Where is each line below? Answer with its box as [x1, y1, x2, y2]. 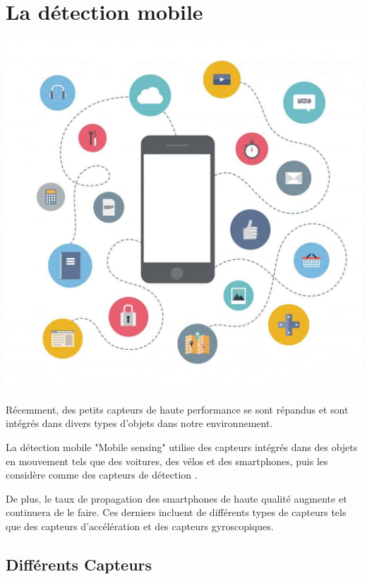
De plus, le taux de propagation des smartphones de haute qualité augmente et [6, 491, 347, 505]
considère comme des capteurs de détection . [6, 467, 198, 482]
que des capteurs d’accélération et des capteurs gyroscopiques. [6, 519, 274, 533]
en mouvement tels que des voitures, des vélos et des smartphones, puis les [6, 453, 328, 468]
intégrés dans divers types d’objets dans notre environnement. [6, 416, 273, 431]
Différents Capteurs [6, 553, 152, 575]
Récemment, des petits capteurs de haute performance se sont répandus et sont [6, 402, 349, 416]
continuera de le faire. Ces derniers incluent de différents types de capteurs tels [6, 505, 347, 520]
